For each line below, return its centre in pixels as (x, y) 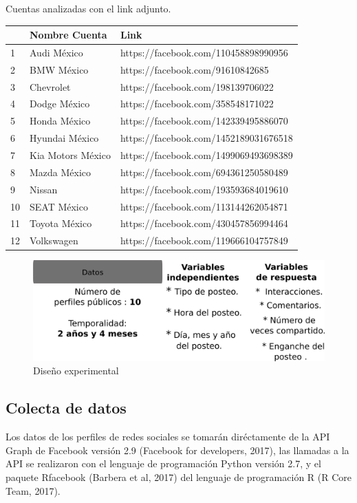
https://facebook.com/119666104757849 (204, 240)
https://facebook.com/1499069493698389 (206, 155)
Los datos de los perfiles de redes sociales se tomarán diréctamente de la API (168, 437)
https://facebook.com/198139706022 (197, 86)
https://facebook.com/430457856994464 (204, 223)
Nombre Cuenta (68, 35)
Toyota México (61, 223)
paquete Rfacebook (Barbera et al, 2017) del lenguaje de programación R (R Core (179, 477)
